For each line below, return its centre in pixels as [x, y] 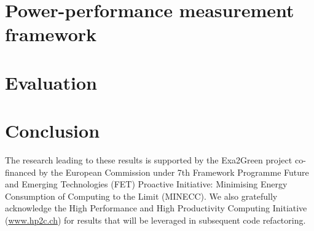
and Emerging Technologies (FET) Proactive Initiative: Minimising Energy [146, 184]
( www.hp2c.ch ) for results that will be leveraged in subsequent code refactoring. [155, 220]
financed [21, 172]
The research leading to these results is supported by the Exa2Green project [149, 160]
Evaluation [51, 82]
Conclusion [53, 131]
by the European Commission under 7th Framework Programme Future [174, 172]
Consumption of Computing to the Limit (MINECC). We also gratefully [141, 196]
